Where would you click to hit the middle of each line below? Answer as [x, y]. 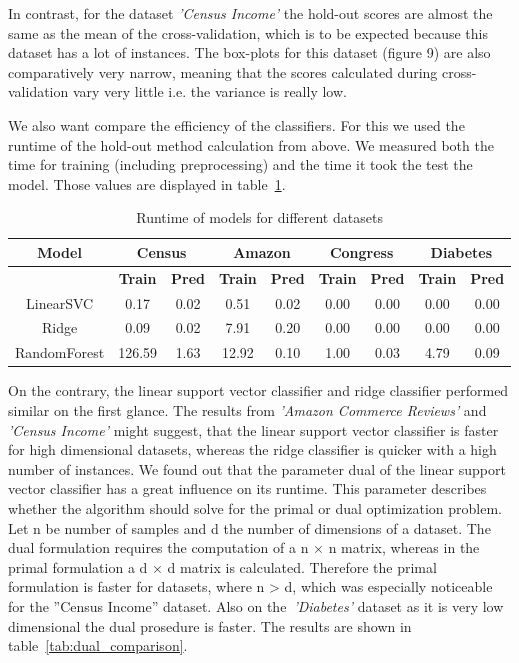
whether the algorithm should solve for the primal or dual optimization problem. [255, 507]
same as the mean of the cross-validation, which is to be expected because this [248, 32]
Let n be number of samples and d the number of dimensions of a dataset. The [249, 527]
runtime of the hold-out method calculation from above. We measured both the [251, 144]
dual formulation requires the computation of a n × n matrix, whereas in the [244, 547]
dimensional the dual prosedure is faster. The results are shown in [210, 625]
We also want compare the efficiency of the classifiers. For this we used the [236, 124]
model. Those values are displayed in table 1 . [147, 183]
